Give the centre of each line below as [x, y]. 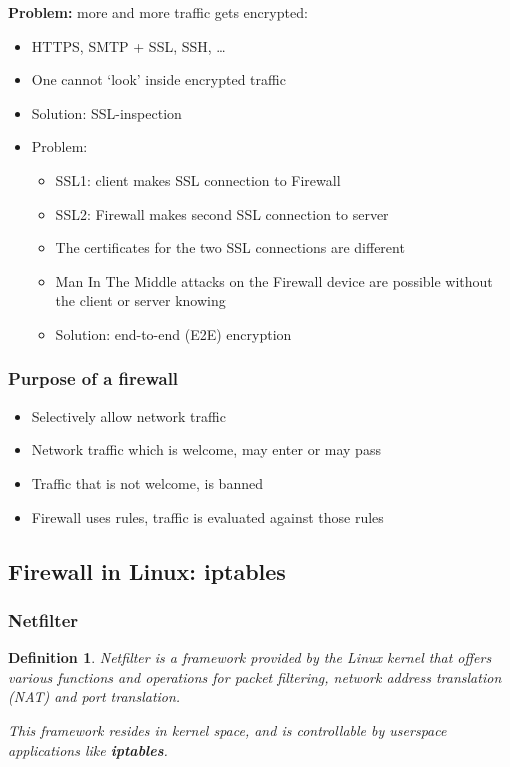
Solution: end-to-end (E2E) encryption [173, 333]
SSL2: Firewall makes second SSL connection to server [222, 213]
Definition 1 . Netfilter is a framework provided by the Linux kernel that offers [250, 657]
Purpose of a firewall [93, 378]
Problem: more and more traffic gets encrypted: [158, 12]
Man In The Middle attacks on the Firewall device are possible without [274, 280]
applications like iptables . [88, 749]
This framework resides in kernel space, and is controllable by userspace [227, 729]
